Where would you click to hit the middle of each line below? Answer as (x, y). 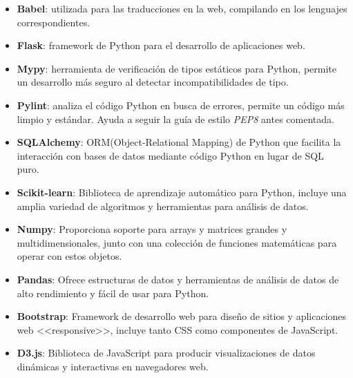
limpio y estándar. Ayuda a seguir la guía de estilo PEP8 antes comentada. (175, 119)
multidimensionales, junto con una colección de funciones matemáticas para (177, 242)
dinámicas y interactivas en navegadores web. (113, 366)
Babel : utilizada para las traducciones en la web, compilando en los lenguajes (182, 8)
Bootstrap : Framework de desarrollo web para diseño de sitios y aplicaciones (182, 316)
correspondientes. (54, 22)
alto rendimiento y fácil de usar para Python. (113, 293)
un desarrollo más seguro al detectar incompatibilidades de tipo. (153, 82)
